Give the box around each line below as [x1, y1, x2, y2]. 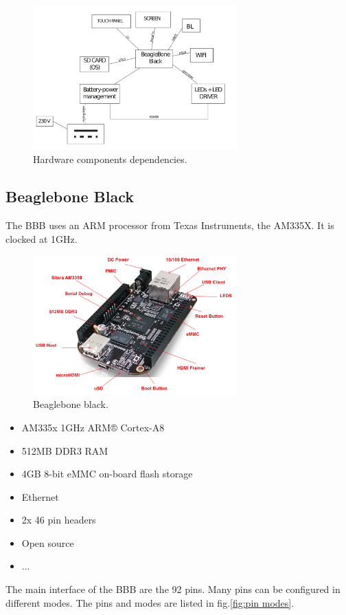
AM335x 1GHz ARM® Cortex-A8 [21, 420, 165, 434]
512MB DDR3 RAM [21, 443, 108, 457]
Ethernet [21, 489, 59, 504]
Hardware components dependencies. [33, 152, 187, 166]
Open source [21, 535, 74, 550]
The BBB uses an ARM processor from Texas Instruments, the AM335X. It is [5, 218, 334, 233]
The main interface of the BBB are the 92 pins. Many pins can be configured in [5, 582, 341, 596]
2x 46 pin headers [21, 512, 96, 527]
